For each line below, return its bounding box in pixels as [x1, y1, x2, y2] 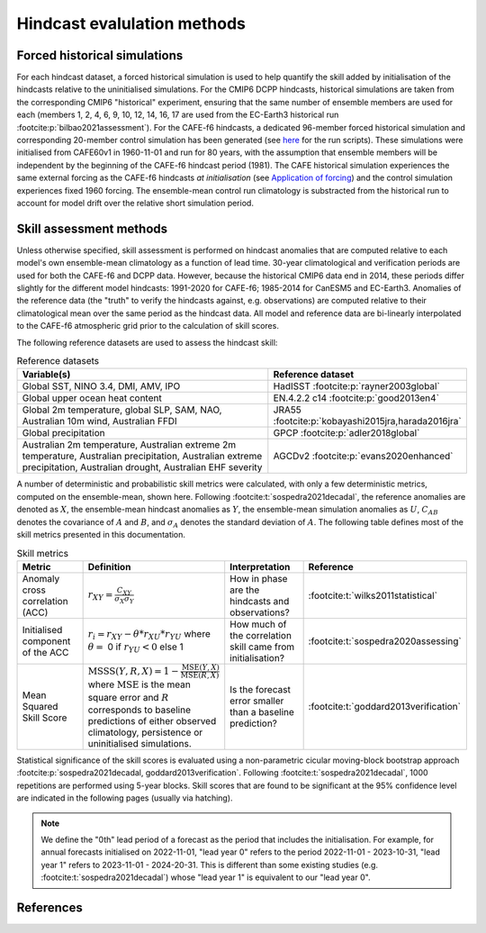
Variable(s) [22, 368, 71, 381]
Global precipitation [22, 427, 105, 439]
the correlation [229, 629, 292, 641]
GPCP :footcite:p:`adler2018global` [273, 427, 420, 439]
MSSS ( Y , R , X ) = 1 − [87, 665, 179, 677]
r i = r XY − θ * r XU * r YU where [87, 628, 211, 642]
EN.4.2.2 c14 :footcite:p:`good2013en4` [273, 392, 440, 404]
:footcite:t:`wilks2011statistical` [308, 589, 438, 602]
